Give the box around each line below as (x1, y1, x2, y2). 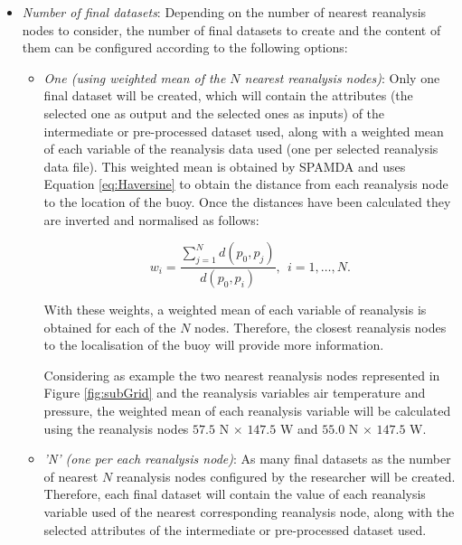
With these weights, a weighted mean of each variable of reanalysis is (43, 300, 427, 318)
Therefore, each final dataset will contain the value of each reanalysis (43, 484, 426, 503)
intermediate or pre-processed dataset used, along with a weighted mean (43, 121, 444, 140)
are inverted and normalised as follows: (43, 210, 259, 229)
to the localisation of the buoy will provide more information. (43, 335, 384, 354)
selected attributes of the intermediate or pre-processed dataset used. (43, 520, 427, 539)
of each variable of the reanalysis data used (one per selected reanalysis (43, 139, 438, 158)
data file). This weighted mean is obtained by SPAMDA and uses (43, 156, 406, 175)
